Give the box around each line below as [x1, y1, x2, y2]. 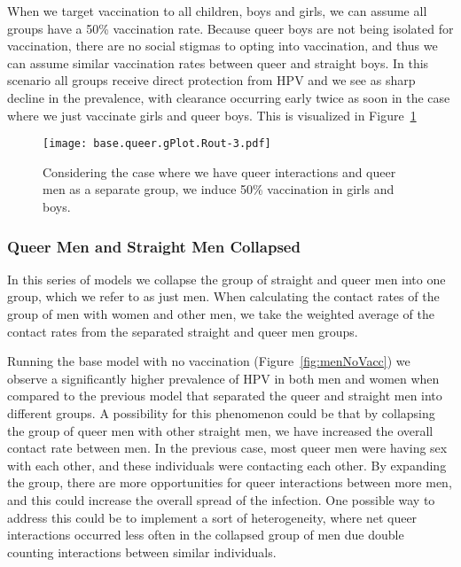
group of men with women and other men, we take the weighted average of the [7, 305, 434, 322]
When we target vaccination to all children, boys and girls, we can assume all [7, 2, 427, 19]
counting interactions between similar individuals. [7, 542, 277, 561]
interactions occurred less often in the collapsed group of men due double [7, 525, 404, 544]
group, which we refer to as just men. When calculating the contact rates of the [7, 287, 440, 306]
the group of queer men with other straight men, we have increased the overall [7, 421, 434, 439]
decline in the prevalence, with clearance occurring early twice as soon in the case [7, 88, 450, 106]
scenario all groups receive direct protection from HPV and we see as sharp [7, 71, 416, 89]
